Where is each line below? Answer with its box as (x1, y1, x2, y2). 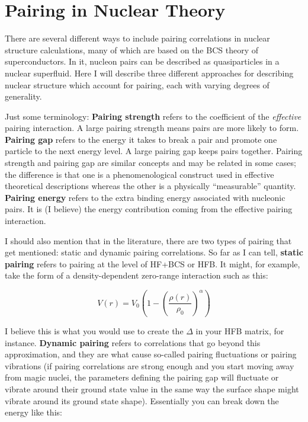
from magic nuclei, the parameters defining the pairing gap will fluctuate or (5, 371, 279, 383)
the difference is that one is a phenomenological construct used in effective (5, 168, 274, 180)
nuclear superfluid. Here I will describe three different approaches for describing (5, 66, 294, 79)
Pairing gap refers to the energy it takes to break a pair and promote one (5, 133, 277, 145)
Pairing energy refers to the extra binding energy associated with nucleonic (5, 191, 285, 203)
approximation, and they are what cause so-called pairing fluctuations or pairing (5, 348, 297, 360)
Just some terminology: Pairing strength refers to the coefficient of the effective (5, 110, 301, 122)
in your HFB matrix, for (195, 325, 284, 337)
